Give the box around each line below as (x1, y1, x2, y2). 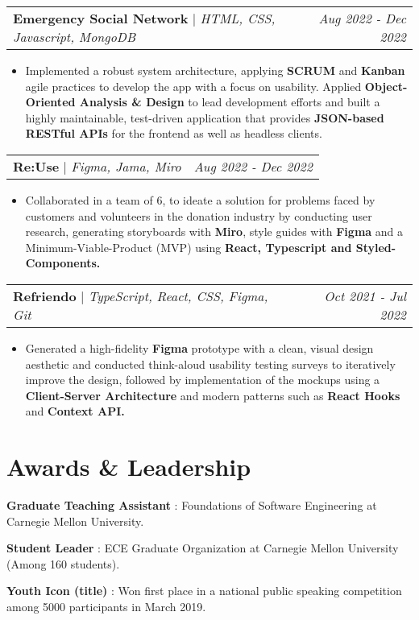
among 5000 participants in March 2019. (6, 598, 206, 614)
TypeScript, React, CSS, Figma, (88, 286, 268, 305)
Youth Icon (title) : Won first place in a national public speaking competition (6, 582, 402, 599)
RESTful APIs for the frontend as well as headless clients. (25, 125, 322, 142)
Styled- (355, 238, 396, 255)
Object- (364, 77, 408, 94)
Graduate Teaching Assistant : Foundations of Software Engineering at (6, 497, 377, 514)
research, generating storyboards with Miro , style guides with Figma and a (25, 223, 404, 240)
